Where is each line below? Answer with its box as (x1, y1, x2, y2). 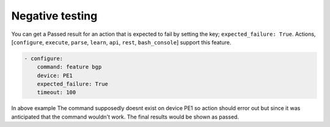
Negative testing (11, 9, 98, 22)
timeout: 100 (37, 89, 76, 96)
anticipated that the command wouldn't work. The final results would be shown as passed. (11, 113, 240, 120)
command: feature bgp (37, 64, 102, 70)
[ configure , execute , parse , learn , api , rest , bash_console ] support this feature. (11, 38, 232, 46)
